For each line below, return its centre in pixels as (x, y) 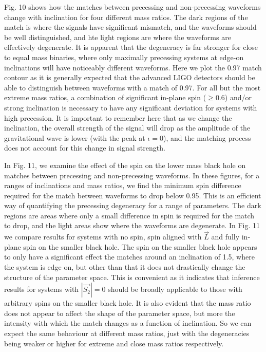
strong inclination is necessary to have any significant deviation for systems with (131, 107)
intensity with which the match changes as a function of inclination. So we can (128, 323)
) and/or (238, 97)
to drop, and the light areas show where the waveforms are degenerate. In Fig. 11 (132, 225)
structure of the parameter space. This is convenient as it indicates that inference (132, 277)
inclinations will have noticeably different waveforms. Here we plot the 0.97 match (133, 67)
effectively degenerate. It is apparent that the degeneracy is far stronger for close (131, 47)
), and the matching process (207, 137)
